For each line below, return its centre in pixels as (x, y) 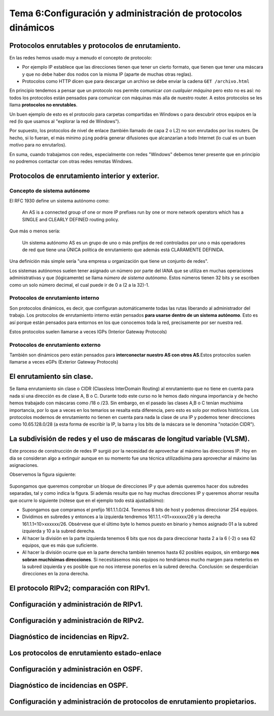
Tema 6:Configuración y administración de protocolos (126, 13)
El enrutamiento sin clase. (51, 377)
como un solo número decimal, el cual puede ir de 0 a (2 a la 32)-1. (79, 285)
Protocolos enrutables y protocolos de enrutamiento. (95, 46)
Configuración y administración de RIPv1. (76, 604)
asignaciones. (24, 465)
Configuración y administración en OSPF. (76, 669)
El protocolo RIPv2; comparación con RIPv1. (80, 588)
